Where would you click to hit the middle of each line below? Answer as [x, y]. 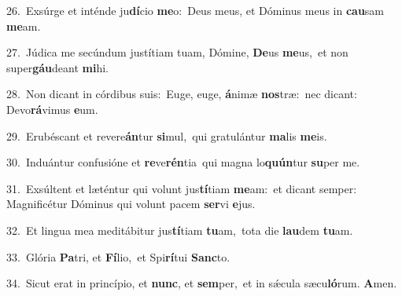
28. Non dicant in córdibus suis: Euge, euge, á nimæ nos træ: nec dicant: [182, 94]
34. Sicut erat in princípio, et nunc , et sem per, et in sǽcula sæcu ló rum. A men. [202, 283]
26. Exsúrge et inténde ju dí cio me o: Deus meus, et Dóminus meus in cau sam [195, 10]
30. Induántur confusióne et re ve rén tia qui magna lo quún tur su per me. [183, 162]
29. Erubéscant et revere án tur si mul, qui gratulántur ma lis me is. [167, 135]
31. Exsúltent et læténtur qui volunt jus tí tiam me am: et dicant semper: [182, 188]
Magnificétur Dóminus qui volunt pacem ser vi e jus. [131, 204]
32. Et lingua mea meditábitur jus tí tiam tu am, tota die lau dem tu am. [180, 230]
